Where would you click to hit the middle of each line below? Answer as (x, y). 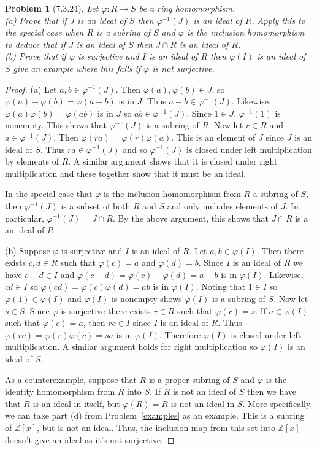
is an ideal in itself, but (76, 403)
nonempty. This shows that (56, 125)
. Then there (280, 250)
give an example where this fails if (77, 68)
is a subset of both (96, 205)
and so (135, 149)
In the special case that (49, 194)
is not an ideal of (204, 391)
